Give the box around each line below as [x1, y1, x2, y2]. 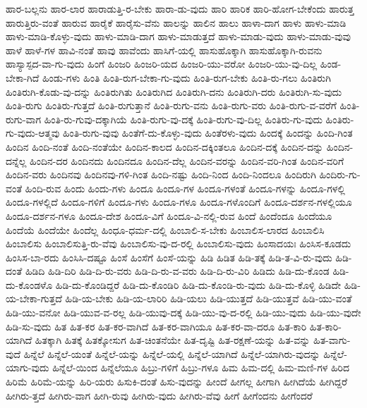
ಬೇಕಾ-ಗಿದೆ [6, 70, 40, 85]
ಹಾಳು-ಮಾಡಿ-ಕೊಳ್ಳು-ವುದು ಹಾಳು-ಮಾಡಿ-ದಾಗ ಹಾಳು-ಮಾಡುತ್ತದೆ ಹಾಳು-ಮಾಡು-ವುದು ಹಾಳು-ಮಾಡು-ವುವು [6, 29, 351, 44]
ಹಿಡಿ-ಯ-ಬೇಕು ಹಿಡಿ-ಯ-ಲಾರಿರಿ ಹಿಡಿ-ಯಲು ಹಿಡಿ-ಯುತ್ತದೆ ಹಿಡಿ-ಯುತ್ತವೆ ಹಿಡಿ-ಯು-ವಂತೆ [65, 291, 352, 306]
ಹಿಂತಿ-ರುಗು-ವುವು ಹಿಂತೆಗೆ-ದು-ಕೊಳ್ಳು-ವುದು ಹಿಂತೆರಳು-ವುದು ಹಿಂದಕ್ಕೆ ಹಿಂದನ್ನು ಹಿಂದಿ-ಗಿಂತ [62, 125, 353, 140]
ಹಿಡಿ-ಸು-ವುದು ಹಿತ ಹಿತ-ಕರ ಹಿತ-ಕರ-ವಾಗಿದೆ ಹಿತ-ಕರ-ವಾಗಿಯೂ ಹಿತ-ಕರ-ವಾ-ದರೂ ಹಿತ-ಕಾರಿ [6, 319, 307, 333]
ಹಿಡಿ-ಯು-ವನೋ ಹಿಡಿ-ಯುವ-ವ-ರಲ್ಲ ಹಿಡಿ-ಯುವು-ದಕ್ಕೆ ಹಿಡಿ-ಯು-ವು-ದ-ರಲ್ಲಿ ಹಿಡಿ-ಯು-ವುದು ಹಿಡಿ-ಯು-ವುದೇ [6, 305, 361, 320]
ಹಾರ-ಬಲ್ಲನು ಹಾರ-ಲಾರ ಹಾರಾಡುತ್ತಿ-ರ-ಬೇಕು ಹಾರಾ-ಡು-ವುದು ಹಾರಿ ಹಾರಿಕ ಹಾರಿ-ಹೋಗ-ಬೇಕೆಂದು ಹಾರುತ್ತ [6, 1, 354, 16]
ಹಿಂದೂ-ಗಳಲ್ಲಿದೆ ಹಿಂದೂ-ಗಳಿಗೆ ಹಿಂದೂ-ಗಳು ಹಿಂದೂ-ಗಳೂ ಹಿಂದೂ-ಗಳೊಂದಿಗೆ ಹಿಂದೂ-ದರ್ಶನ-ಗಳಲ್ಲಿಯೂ [6, 194, 352, 209]
